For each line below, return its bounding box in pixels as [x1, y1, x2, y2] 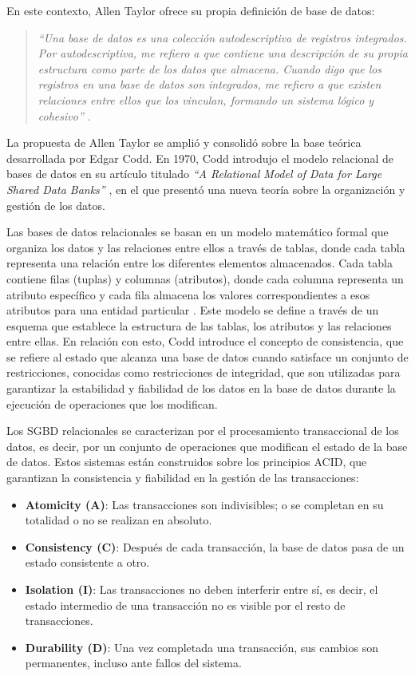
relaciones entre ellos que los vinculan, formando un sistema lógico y [38, 91, 374, 108]
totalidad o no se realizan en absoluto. [25, 512, 212, 528]
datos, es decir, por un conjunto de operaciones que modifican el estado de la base [6, 437, 408, 454]
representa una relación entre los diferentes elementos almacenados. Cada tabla [6, 255, 393, 271]
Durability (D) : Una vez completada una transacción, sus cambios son [25, 638, 378, 655]
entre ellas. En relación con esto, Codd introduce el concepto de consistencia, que [6, 333, 404, 350]
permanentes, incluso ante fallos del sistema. [25, 654, 242, 671]
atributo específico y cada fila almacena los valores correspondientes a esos [6, 286, 370, 302]
